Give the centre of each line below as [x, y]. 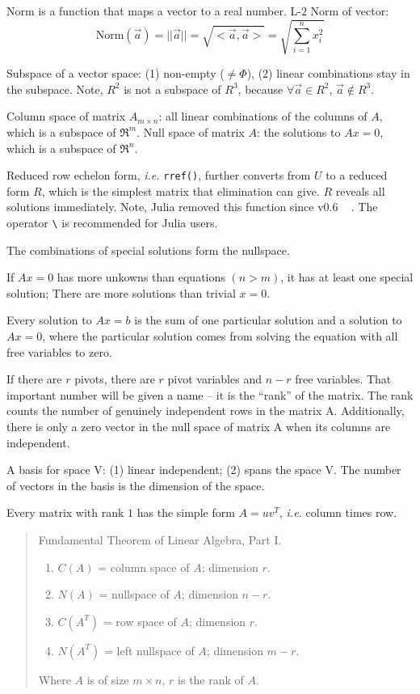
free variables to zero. [59, 351]
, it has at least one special [347, 277]
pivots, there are [115, 379]
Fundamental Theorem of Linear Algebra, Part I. [160, 539]
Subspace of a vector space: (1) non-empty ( [115, 73]
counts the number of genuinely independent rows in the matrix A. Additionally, [206, 410]
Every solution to [49, 320]
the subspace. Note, [55, 89]
